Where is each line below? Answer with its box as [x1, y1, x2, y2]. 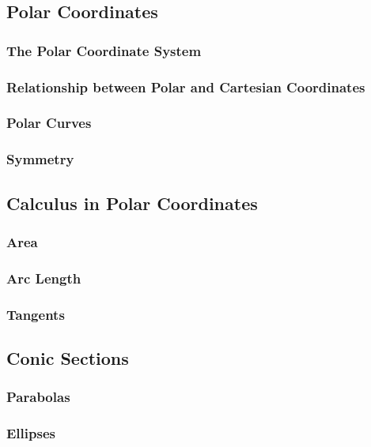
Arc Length [6, 268, 81, 287]
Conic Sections [6, 345, 129, 370]
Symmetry [6, 149, 74, 169]
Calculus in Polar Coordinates [6, 190, 258, 215]
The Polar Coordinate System [6, 40, 202, 60]
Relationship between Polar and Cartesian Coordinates [6, 77, 365, 96]
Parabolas [6, 387, 70, 407]
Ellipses [6, 423, 55, 443]
